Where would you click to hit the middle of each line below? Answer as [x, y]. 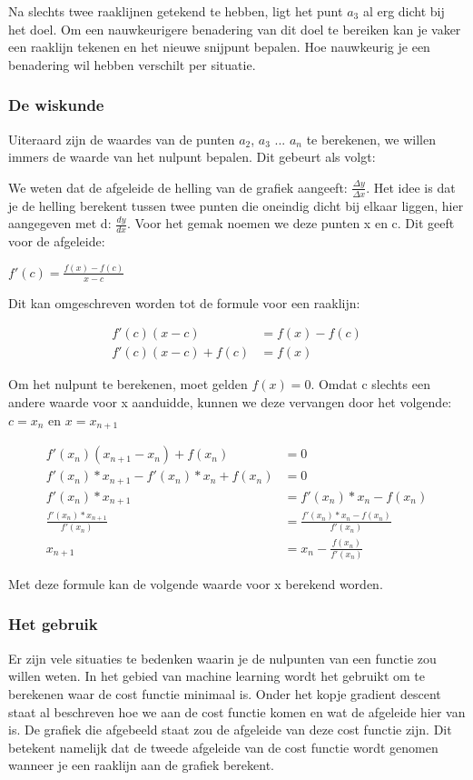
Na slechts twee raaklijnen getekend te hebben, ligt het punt [176, 11]
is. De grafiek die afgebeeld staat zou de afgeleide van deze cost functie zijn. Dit [230, 730]
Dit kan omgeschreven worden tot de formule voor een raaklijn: [184, 302]
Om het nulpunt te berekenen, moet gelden [128, 384]
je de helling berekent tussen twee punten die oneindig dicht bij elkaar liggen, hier [236, 205]
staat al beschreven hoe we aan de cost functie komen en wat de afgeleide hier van [237, 711]
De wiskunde [56, 105]
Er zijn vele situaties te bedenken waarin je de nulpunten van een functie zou [222, 658]
